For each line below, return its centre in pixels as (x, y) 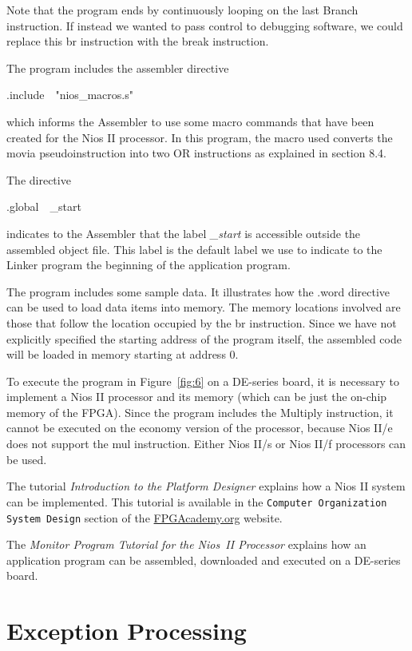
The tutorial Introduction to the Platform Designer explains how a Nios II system (206, 486)
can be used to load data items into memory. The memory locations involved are (204, 307)
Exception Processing (127, 631)
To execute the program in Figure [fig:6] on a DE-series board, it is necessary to (203, 381)
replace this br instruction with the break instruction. (138, 41)
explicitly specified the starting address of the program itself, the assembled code (204, 338)
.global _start (44, 206)
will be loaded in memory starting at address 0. (123, 354)
